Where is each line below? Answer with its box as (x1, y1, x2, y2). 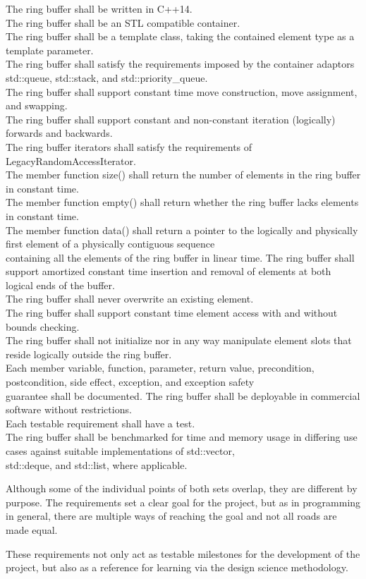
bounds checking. (6, 319, 80, 334)
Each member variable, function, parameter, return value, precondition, (6, 360, 315, 375)
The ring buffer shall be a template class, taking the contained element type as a (6, 29, 355, 44)
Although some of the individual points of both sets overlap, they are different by (6, 481, 358, 496)
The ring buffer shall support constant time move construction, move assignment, (6, 84, 358, 99)
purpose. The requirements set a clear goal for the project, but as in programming (6, 494, 361, 509)
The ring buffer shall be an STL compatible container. (6, 15, 240, 30)
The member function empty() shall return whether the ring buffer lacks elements (6, 195, 359, 209)
